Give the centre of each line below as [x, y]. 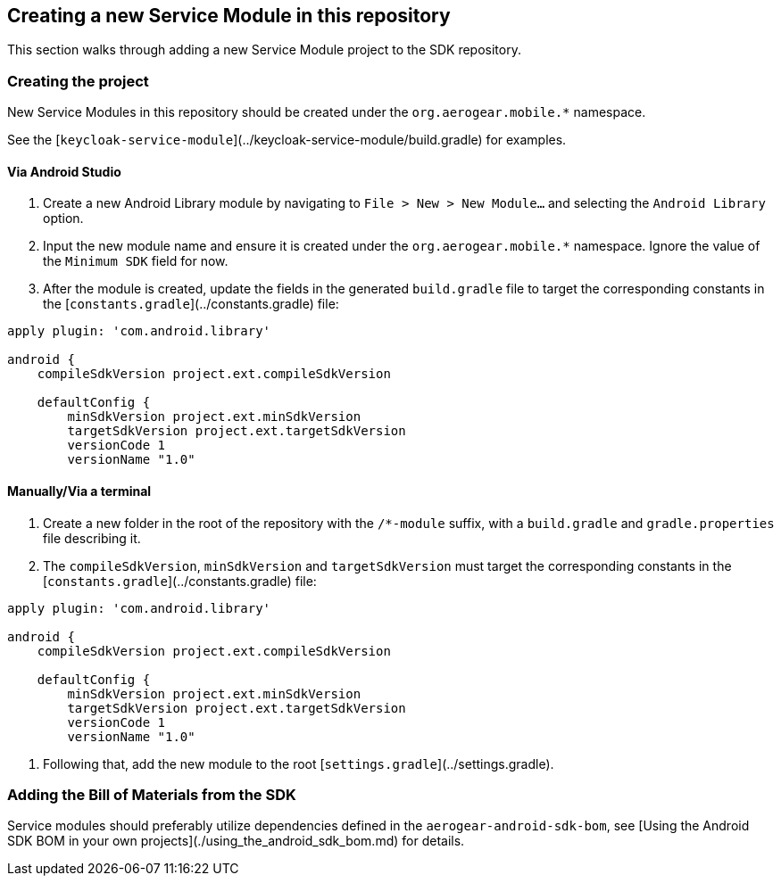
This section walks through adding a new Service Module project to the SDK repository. [264, 50]
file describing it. [92, 538]
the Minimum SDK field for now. [136, 261]
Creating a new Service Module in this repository [229, 16]
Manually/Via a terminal [79, 491]
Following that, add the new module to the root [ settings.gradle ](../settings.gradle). [299, 763]
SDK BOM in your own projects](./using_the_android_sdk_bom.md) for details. [236, 841]
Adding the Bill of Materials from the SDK [152, 794]
